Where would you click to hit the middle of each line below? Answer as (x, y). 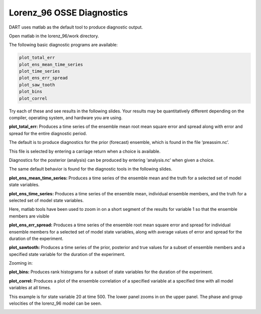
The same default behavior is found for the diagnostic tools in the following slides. (91, 169)
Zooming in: (21, 263)
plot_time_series (40, 71)
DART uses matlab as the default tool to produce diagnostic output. (76, 27)
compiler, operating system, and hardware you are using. (66, 118)
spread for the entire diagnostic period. (48, 133)
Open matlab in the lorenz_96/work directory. (54, 36)
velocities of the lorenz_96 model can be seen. (55, 303)
